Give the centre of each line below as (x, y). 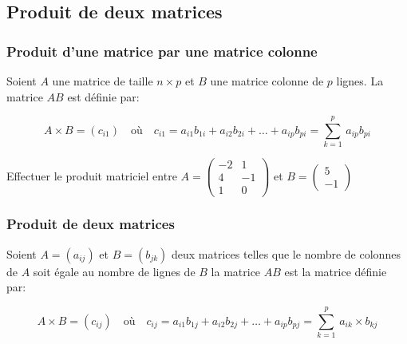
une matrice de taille (103, 81)
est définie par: (103, 96)
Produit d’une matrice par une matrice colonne (162, 51)
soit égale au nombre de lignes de (114, 271)
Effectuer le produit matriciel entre (92, 175)
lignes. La (360, 81)
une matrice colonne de (267, 81)
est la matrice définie (336, 271)
